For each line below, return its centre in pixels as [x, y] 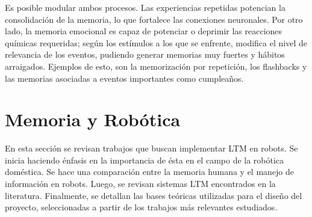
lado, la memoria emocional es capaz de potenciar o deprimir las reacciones [144, 31]
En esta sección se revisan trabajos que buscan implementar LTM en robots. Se [151, 148]
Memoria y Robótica [93, 119]
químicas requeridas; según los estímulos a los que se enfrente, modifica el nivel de [156, 42]
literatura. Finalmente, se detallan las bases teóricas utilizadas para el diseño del [154, 195]
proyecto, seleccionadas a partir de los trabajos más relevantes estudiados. [141, 207]
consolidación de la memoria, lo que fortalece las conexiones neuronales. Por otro [154, 19]
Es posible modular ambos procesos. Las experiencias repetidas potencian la [145, 7]
